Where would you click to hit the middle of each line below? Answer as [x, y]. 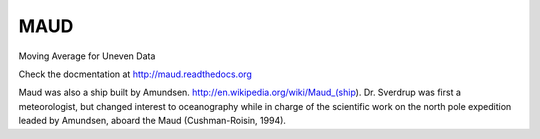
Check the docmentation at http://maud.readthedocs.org [135, 74]
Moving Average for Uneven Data [87, 56]
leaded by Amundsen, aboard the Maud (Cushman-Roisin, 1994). [152, 121]
